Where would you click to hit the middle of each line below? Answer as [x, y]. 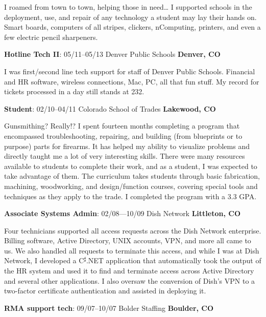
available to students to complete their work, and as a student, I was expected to [131, 166]
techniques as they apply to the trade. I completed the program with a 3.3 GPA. [130, 196]
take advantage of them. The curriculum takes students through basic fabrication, [132, 176]
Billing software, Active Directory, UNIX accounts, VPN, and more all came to [128, 240]
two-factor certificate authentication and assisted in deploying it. [105, 291]
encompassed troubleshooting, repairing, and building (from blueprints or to [123, 135]
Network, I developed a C [44, 260]
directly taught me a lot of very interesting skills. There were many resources [125, 156]
